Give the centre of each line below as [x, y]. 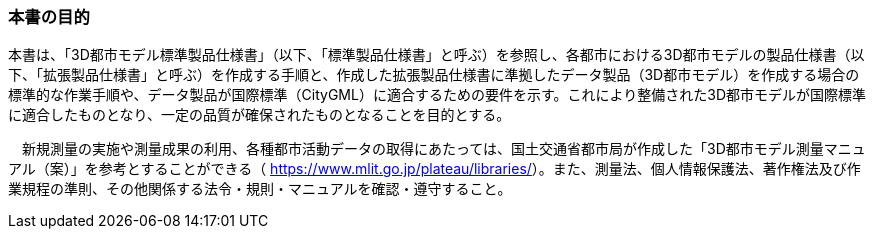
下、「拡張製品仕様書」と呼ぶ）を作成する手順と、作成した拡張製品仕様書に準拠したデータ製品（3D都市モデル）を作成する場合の [434, 75]
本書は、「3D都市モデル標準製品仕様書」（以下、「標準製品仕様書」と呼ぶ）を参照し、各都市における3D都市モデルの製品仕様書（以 [436, 55]
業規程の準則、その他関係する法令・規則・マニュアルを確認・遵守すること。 [260, 189]
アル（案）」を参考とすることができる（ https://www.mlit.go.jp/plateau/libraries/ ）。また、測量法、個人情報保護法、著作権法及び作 [434, 169]
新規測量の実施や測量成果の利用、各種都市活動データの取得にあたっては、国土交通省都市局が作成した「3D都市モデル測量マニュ [443, 149]
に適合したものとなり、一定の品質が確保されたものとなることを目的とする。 [259, 115]
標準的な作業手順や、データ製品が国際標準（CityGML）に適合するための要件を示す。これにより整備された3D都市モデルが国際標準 [437, 95]
